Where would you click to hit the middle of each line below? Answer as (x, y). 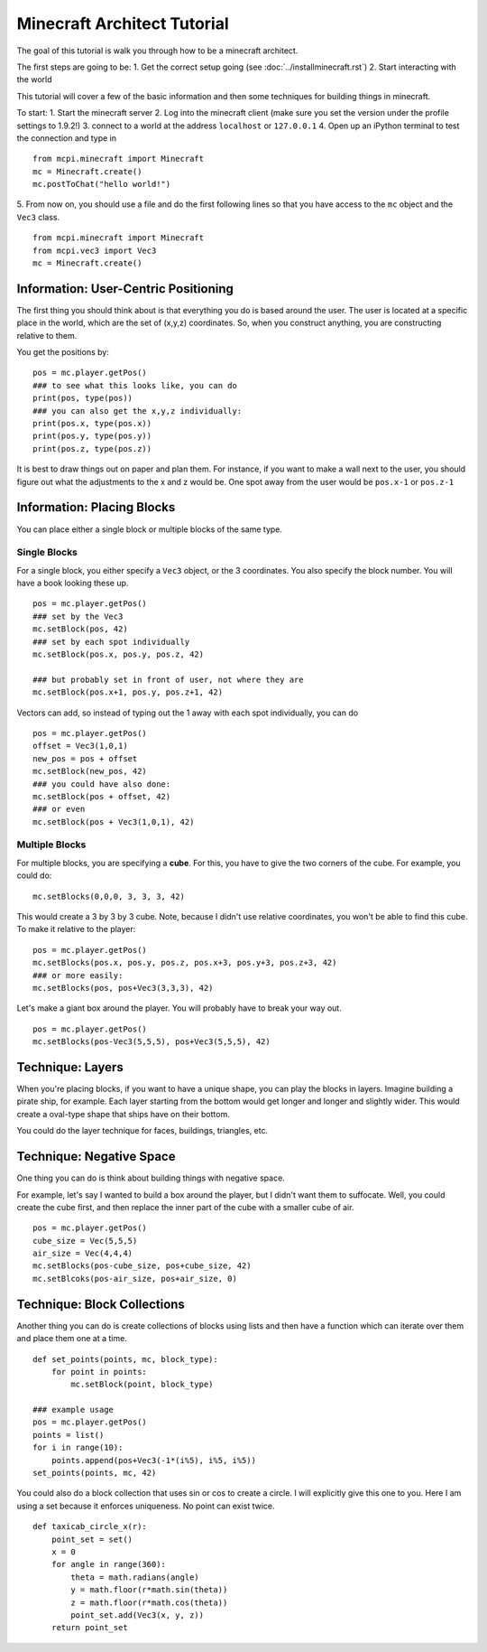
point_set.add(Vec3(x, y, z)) (138, 1615)
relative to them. (47, 335)
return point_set (89, 1628)
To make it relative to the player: (76, 929)
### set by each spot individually (111, 642)
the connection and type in (67, 138)
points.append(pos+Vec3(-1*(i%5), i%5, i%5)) (154, 1460)
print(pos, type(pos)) (83, 398)
